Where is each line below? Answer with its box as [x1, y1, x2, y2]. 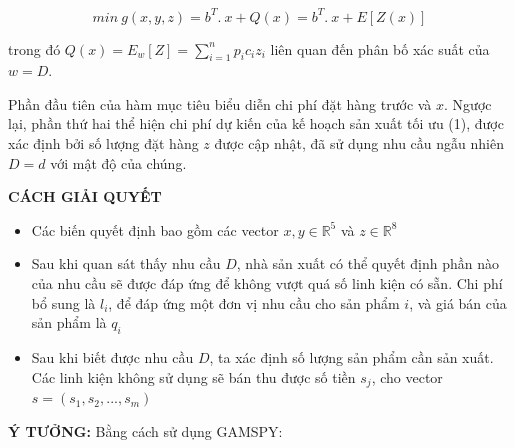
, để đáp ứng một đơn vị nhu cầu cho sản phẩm [108, 292, 400, 313]
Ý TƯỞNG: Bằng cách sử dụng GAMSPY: [8, 420, 283, 441]
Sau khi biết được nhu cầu [31, 347, 194, 368]
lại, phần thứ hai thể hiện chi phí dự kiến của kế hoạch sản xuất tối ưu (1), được [8, 113, 504, 134]
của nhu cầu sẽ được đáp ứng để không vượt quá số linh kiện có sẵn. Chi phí [31, 273, 503, 294]
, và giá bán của [409, 292, 507, 313]
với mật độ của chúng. [50, 152, 187, 173]
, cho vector [371, 366, 443, 387]
